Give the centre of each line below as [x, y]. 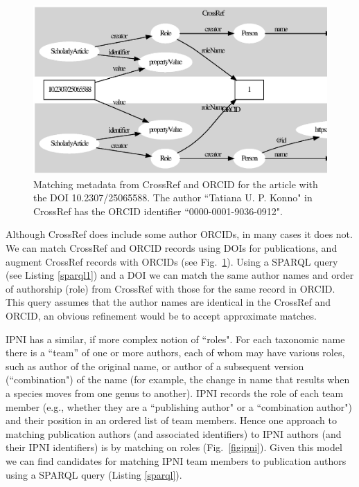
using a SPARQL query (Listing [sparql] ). [94, 474]
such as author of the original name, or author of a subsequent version [155, 366]
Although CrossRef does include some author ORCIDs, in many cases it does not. [179, 234]
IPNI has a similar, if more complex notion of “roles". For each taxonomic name [175, 339]
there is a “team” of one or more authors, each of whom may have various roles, [175, 352]
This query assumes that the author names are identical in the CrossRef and [168, 302]
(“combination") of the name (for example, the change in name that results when [178, 379]
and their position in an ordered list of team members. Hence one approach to [171, 420]
